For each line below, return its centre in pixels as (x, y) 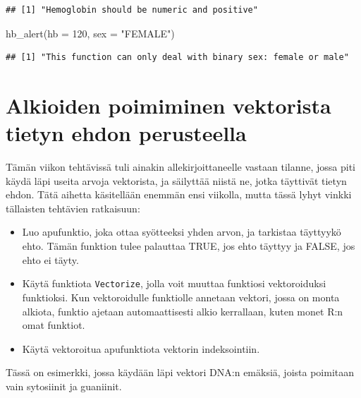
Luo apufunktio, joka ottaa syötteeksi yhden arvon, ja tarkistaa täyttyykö (182, 232)
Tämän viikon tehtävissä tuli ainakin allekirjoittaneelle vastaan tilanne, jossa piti (181, 167)
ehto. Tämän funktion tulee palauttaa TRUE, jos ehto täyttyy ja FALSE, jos (189, 246)
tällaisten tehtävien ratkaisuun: (73, 208)
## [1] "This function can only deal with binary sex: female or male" (177, 58)
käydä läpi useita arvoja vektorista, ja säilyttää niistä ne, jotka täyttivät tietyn (176, 180)
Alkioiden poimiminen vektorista (169, 105)
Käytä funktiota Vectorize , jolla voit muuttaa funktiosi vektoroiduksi (174, 283)
